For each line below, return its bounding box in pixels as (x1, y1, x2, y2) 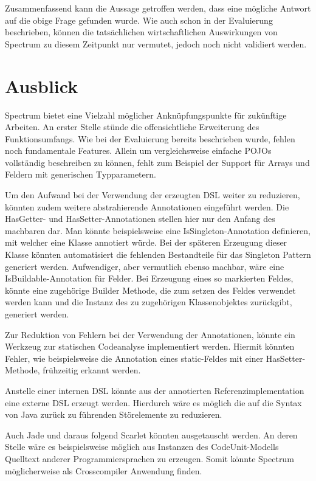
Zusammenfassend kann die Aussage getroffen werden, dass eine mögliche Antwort (5, 2, 311, 14)
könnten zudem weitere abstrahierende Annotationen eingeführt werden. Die (5, 200, 289, 213)
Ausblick (5, 73, 78, 98)
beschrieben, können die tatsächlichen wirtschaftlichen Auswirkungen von (5, 26, 278, 38)
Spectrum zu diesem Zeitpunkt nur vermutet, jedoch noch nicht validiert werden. (5, 37, 307, 50)
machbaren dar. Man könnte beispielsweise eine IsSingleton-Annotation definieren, (5, 224, 311, 237)
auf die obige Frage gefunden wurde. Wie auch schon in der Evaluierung (5, 13, 273, 26)
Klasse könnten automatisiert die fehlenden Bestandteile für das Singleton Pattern (5, 248, 311, 261)
